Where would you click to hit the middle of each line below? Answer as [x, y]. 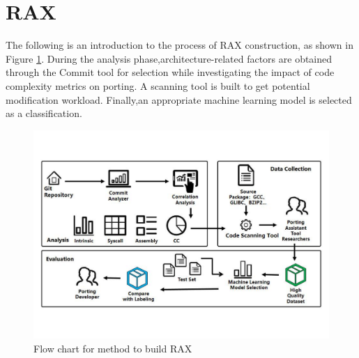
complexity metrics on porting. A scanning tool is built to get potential [158, 85]
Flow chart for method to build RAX [113, 348]
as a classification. [44, 113]
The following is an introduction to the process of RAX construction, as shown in [179, 45]
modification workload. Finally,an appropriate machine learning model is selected [179, 99]
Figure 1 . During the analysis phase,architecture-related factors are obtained [169, 58]
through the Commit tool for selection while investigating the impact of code [170, 72]
